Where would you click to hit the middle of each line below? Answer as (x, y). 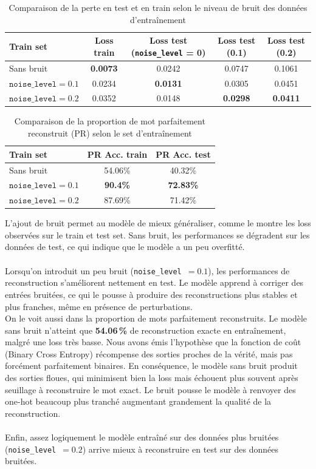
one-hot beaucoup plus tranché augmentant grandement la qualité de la (138, 401)
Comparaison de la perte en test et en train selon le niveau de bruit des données (158, 7)
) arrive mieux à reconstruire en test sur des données (180, 449)
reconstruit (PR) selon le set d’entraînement (110, 133)
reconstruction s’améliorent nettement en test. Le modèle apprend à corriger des (154, 282)
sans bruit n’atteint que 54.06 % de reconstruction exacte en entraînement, (146, 330)
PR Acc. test (183, 154)
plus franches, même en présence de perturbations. (99, 306)
